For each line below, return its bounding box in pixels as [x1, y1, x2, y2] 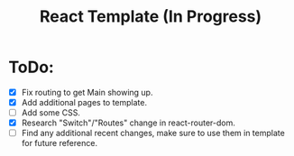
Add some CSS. [21, 107, 80, 118]
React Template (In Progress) [39, 6, 262, 27]
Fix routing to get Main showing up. [21, 87, 153, 97]
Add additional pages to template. [21, 97, 148, 107]
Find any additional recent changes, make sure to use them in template [21, 128, 285, 139]
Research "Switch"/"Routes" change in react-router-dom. [21, 117, 236, 128]
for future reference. [21, 138, 98, 149]
